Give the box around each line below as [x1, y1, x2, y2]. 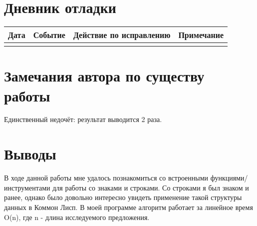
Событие [33, 29, 65, 41]
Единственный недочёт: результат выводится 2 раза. [4, 114, 162, 124]
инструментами [4, 182, 50, 192]
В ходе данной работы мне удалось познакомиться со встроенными [4, 172, 209, 183]
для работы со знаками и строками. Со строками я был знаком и [52, 182, 249, 192]
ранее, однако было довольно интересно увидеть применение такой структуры [4, 192, 242, 202]
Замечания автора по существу [4, 65, 205, 86]
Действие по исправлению [73, 29, 171, 41]
